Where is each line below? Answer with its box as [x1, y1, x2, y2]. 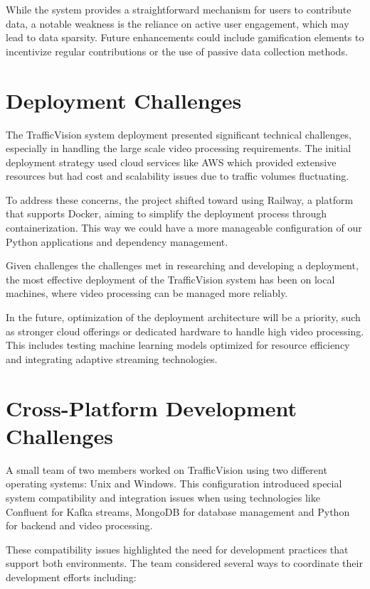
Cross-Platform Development [6, 393, 297, 422]
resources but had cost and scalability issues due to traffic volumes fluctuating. [6, 168, 349, 183]
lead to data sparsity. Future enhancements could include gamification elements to [6, 30, 364, 45]
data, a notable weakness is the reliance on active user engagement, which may [6, 16, 349, 31]
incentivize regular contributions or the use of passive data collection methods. [6, 43, 348, 58]
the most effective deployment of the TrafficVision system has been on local [6, 271, 335, 286]
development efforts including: [6, 569, 137, 584]
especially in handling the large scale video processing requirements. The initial [6, 141, 351, 156]
